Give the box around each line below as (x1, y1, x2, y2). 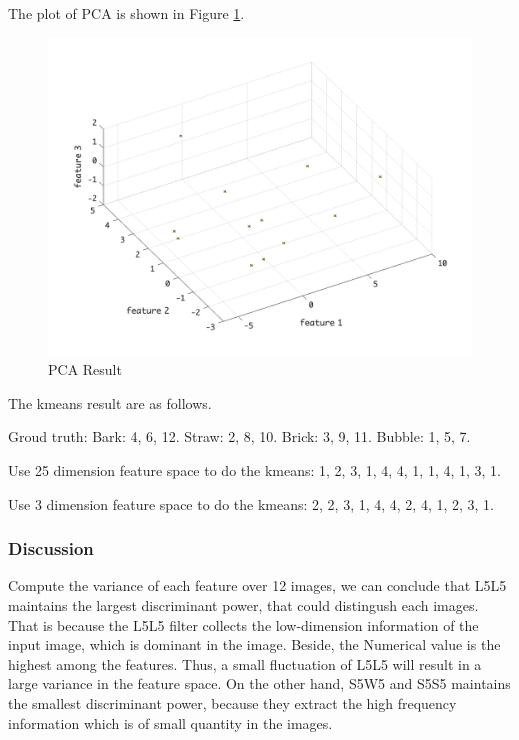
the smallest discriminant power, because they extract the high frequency (8, 692, 457, 713)
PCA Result (48, 359, 122, 380)
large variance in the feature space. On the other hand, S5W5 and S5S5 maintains (8, 673, 511, 694)
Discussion (8, 536, 94, 561)
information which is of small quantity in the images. (8, 712, 333, 733)
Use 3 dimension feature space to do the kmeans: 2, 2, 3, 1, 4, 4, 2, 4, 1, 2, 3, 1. (8, 493, 495, 514)
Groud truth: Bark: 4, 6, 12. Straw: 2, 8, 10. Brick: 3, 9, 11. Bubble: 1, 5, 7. (8, 426, 471, 447)
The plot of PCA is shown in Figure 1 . (8, 3, 245, 23)
